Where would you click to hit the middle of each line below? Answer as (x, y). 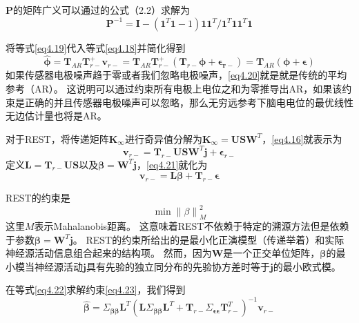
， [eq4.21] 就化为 (172, 164)
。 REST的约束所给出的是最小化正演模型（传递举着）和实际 (208, 239)
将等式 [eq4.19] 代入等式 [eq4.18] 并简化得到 (96, 47)
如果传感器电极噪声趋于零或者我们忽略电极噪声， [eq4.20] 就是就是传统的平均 (176, 75)
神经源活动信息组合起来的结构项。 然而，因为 (109, 253)
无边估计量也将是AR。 (56, 116)
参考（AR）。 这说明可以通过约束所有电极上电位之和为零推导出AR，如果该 (174, 88)
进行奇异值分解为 (163, 138)
